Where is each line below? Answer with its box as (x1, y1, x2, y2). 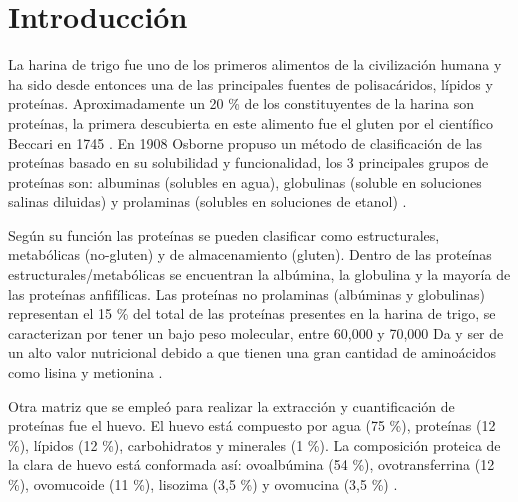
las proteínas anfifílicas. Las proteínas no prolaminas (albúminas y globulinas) (8, 283, 485, 304)
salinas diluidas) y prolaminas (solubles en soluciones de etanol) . (8, 191, 407, 212)
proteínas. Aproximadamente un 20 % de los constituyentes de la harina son (8, 93, 474, 114)
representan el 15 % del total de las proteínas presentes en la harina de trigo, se (8, 303, 496, 324)
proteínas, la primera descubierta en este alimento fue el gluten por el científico (8, 112, 493, 133)
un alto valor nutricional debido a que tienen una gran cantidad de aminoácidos (8, 342, 496, 363)
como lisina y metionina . (8, 362, 163, 383)
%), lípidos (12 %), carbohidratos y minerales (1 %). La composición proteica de (8, 434, 501, 455)
